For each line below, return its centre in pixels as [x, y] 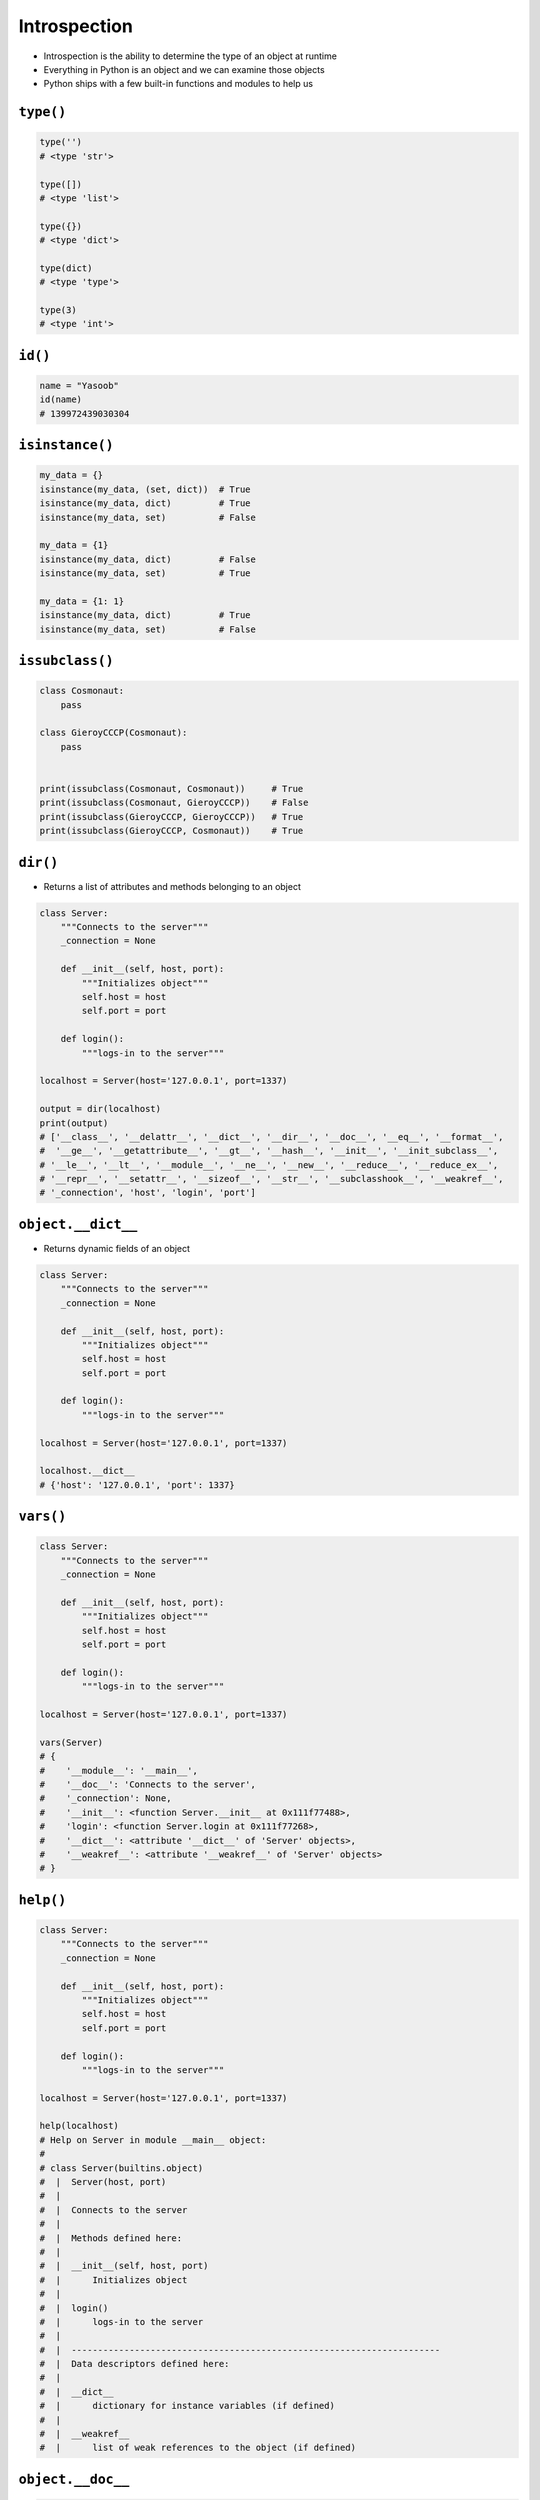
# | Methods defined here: [111, 2238]
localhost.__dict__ [87, 1471]
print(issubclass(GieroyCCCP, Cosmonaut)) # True [171, 831]
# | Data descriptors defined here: [134, 2364]
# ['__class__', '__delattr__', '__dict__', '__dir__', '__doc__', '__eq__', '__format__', [271, 1136]
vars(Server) [71, 1742]
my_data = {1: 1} [82, 601]
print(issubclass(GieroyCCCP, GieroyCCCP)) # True [171, 816]
